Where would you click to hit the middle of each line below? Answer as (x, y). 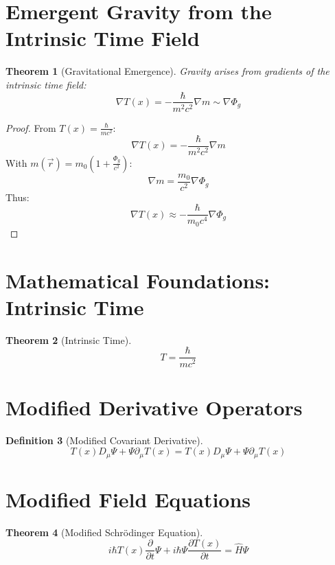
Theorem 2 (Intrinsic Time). (69, 339)
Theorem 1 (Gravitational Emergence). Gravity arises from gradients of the (167, 71)
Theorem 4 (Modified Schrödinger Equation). (104, 532)
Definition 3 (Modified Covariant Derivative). (104, 440)
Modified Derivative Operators (154, 407)
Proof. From (31, 127)
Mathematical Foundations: (138, 280)
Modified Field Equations (128, 499)
